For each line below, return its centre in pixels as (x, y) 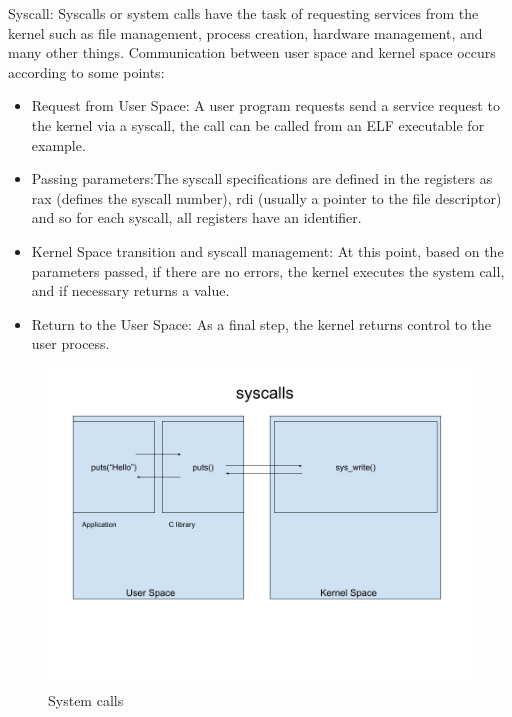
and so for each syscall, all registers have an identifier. (196, 217)
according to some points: (86, 71)
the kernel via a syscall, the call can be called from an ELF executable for (258, 124)
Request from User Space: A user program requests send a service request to (265, 105)
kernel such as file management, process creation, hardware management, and (245, 32)
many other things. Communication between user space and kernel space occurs (252, 52)
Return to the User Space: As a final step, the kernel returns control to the (261, 323)
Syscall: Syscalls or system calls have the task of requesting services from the (243, 13)
